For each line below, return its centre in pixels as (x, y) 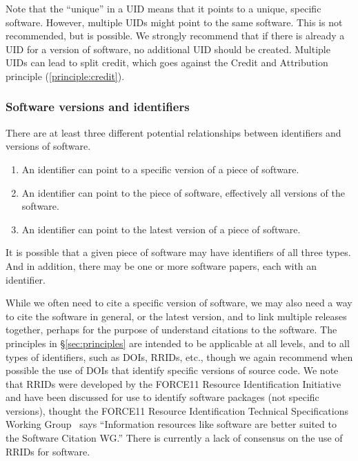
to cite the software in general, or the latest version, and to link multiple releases (176, 316)
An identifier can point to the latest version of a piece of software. (161, 229)
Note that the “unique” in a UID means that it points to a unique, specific (163, 8)
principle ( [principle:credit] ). (65, 76)
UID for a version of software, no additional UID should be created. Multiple (168, 49)
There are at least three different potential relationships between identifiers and (173, 132)
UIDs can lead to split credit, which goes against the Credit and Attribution (167, 62)
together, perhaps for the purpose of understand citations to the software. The (171, 330)
